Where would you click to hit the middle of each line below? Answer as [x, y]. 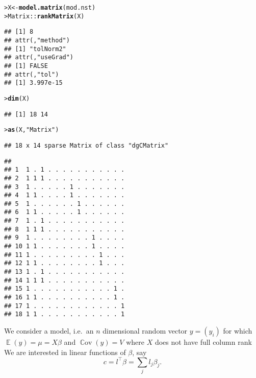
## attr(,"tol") [32, 74]
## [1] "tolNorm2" [35, 49]
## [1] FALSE [26, 66]
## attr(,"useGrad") [39, 57]
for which [238, 330]
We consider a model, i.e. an [49, 330]
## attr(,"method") [37, 40]
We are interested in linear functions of [65, 352]
